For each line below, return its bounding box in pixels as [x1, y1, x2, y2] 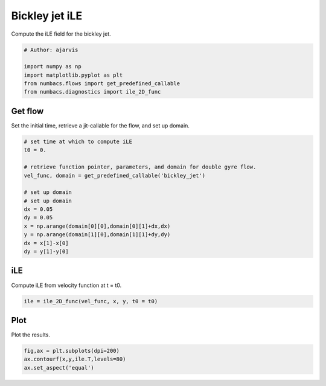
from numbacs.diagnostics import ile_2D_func [24, 88, 161, 95]
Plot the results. [11, 331, 51, 338]
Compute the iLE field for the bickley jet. [11, 30, 111, 37]
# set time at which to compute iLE [24, 138, 133, 145]
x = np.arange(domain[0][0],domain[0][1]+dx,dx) [24, 222, 171, 230]
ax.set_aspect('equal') [24, 364, 95, 371]
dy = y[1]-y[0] [24, 248, 69, 255]
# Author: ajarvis [24, 46, 78, 53]
